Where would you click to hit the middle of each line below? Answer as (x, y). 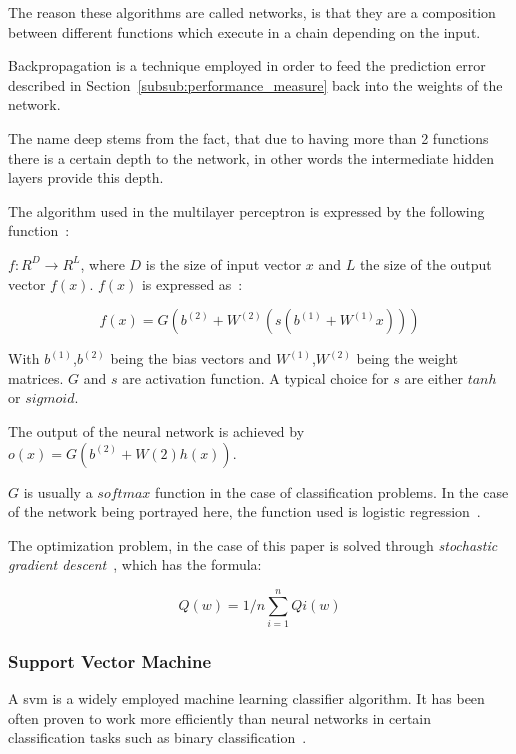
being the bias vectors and (191, 358)
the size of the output (425, 263)
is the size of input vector (223, 263)
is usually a (58, 491)
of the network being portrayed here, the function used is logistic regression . (244, 511)
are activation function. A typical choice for (255, 377)
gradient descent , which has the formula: (135, 564)
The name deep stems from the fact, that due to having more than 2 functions (248, 137)
